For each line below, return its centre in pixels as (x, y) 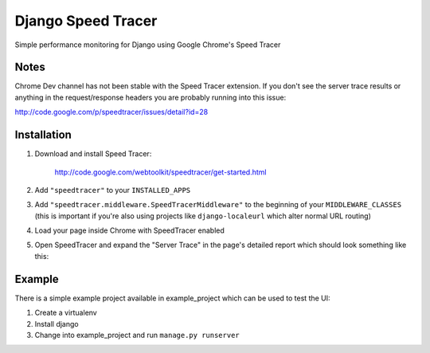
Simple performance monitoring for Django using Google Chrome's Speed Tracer (148, 45)
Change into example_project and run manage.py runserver (137, 335)
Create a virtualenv (66, 313)
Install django (57, 324)
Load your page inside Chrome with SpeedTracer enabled (129, 230)
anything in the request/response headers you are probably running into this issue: (150, 97)
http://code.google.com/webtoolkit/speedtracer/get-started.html (160, 172)
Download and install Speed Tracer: (93, 154)
